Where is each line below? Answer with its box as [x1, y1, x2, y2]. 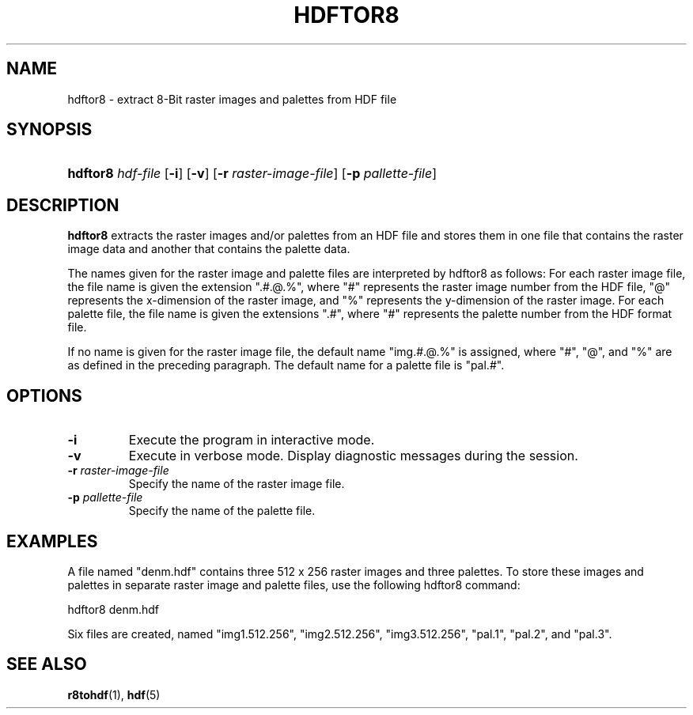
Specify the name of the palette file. [128, 504, 316, 518]
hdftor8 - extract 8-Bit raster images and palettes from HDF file [67, 92, 397, 106]
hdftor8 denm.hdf [67, 602, 159, 616]
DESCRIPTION [6, 195, 119, 215]
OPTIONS [6, 385, 82, 406]
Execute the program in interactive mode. [128, 432, 375, 448]
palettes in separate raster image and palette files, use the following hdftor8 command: [67, 577, 521, 592]
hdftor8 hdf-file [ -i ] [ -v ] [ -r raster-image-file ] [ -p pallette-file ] [67, 165, 437, 182]
